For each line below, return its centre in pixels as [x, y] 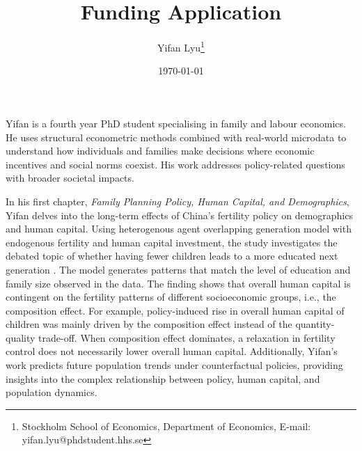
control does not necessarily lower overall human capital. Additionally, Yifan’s [172, 351]
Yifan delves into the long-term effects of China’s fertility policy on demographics [179, 215]
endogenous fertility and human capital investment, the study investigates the [172, 242]
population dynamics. [52, 392]
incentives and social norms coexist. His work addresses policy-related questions [175, 164]
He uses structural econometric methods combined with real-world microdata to [176, 137]
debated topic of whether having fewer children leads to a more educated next [172, 256]
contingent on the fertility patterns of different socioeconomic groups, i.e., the [171, 297]
